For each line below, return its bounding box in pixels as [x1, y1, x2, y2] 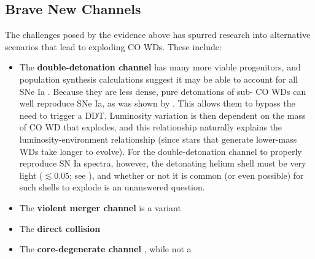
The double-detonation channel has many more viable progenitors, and [19, 61, 301, 73]
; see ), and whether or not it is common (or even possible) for [69, 168, 304, 181]
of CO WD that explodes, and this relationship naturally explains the [19, 121, 282, 133]
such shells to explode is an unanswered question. [19, 181, 205, 193]
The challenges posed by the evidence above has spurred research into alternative [5, 28, 311, 41]
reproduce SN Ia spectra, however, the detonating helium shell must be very [19, 157, 306, 170]
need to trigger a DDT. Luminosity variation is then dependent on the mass [19, 108, 306, 121]
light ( [19, 168, 43, 181]
